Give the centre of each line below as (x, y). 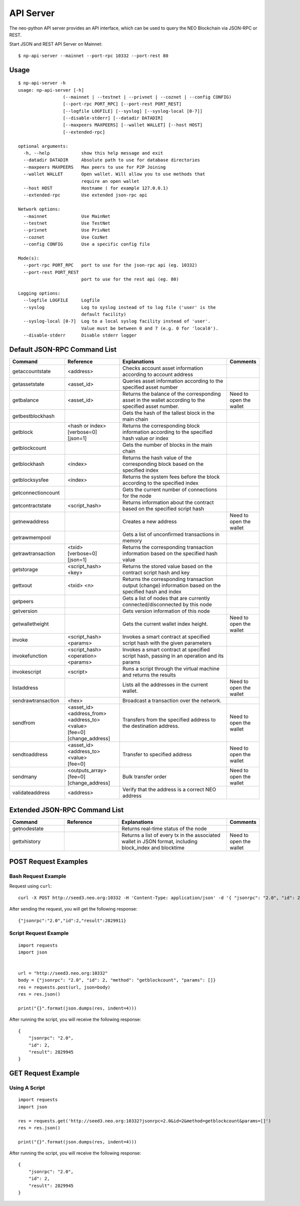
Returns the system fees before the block (171, 477)
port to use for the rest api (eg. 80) (130, 279)
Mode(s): (29, 258)
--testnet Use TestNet (67, 223)
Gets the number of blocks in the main (167, 445)
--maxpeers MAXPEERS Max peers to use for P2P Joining (94, 167)
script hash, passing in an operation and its (173, 656)
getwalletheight (30, 624)
